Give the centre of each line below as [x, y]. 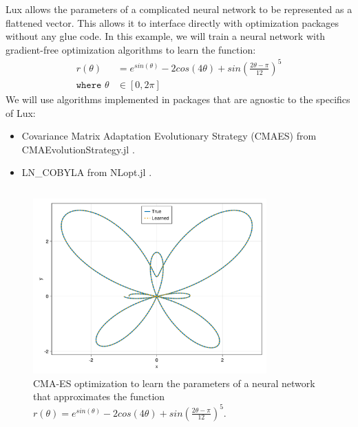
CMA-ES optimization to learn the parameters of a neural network [174, 383]
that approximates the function [99, 396]
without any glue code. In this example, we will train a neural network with [166, 36]
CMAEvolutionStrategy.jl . [78, 149]
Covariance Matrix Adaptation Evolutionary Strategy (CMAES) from [169, 136]
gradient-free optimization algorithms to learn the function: [131, 49]
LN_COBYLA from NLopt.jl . [87, 172]
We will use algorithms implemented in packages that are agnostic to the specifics [178, 99]
